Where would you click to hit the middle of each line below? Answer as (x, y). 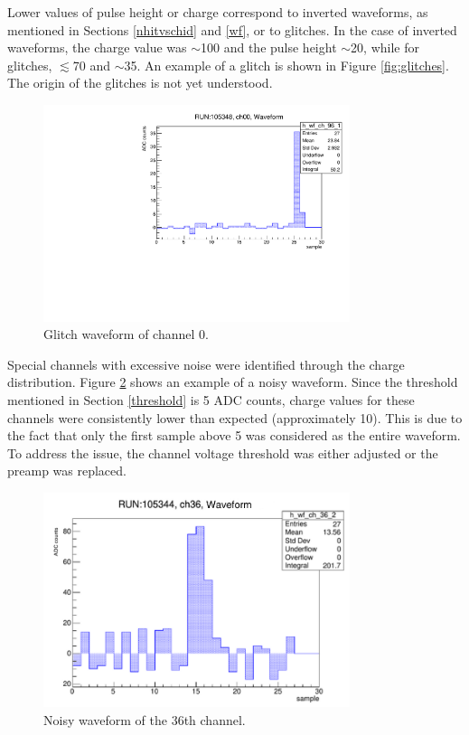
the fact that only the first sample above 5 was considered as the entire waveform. (234, 435)
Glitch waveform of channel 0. (126, 334)
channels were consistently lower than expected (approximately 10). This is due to (235, 417)
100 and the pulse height (269, 47)
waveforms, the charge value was (97, 47)
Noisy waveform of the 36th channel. (145, 719)
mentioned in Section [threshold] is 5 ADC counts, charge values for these (211, 400)
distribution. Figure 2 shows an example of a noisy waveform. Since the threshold (233, 382)
